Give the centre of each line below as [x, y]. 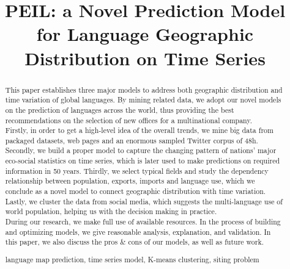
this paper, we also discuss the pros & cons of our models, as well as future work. [135, 242]
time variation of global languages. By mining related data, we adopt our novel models [143, 100]
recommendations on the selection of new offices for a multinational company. [128, 120]
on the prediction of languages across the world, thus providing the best [120, 109]
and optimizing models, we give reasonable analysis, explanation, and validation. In [138, 231]
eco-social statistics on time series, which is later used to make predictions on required [143, 161]
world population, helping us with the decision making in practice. [111, 211]
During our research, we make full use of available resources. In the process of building [143, 222]
